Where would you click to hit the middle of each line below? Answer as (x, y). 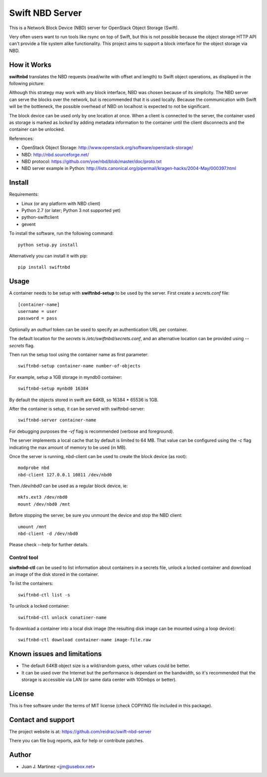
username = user (38, 311)
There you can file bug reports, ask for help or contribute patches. (77, 741)
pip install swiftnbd (44, 267)
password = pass (38, 318)
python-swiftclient (40, 217)
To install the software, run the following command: (61, 233)
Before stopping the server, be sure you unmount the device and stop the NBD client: (96, 516)
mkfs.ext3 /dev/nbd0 (43, 497)
